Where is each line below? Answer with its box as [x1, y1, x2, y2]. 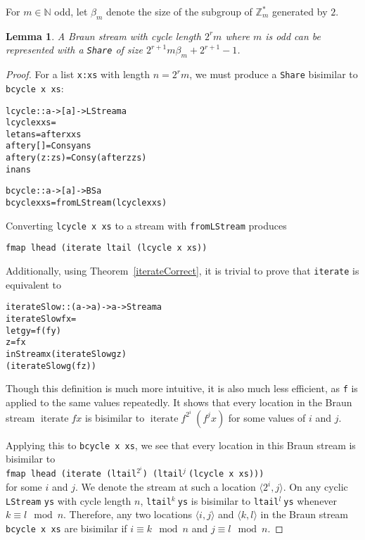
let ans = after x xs [6, 129, 82, 139]
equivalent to [6, 277, 61, 291]
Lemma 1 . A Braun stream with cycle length [6, 28, 201, 43]
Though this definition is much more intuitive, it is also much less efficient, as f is [6, 381, 358, 396]
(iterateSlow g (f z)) [6, 360, 96, 371]
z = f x [6, 337, 26, 348]
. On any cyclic [283, 479, 348, 494]
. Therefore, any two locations [63, 507, 192, 522]
